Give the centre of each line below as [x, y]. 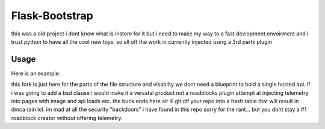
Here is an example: [36, 73]
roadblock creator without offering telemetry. [67, 118]
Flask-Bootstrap [52, 16]
